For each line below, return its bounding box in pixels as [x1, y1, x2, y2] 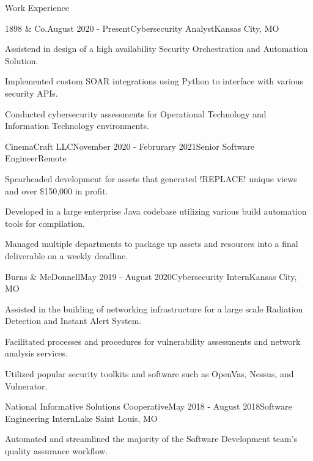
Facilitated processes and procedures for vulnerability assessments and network [5, 334, 301, 347]
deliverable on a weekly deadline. [5, 249, 128, 262]
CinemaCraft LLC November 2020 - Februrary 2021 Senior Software [5, 139, 255, 152]
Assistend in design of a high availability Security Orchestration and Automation [5, 42, 308, 55]
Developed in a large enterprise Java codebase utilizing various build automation [5, 205, 307, 218]
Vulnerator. [5, 379, 48, 392]
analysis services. [5, 347, 68, 360]
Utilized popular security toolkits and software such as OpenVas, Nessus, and [5, 367, 294, 380]
